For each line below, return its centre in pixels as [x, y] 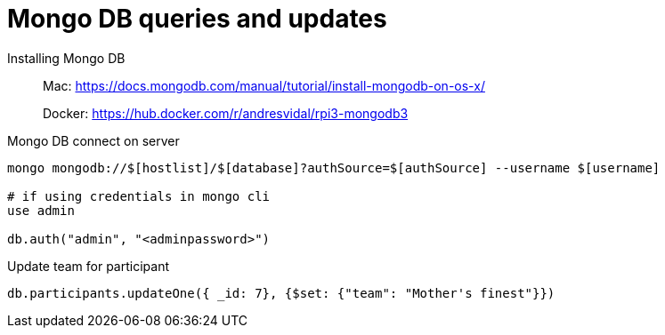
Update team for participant [88, 266]
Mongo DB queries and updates [197, 19]
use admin [41, 210]
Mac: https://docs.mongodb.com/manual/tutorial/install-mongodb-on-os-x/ [264, 85]
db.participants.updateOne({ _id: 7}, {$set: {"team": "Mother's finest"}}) [281, 293]
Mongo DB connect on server [93, 140]
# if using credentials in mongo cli [139, 196]
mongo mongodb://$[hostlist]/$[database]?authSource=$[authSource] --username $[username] [334, 167]
